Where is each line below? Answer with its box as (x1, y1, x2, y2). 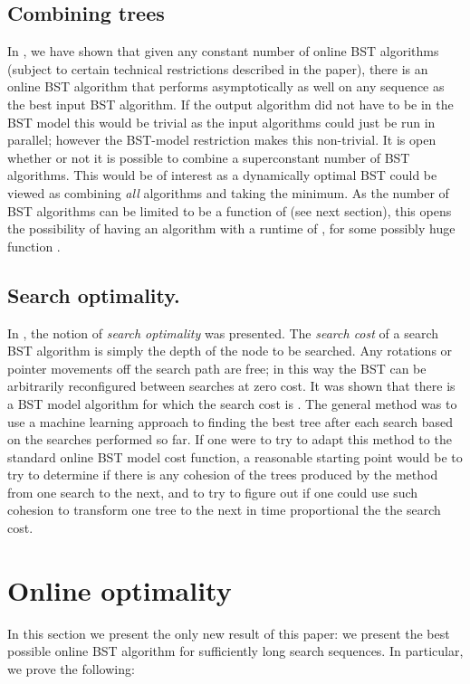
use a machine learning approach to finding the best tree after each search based (7, 412, 454, 431)
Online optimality (7, 571, 232, 608)
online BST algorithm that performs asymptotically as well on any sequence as (7, 77, 445, 96)
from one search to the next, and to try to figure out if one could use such (7, 482, 418, 501)
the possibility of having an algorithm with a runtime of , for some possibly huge (7, 219, 456, 238)
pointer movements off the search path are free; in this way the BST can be (7, 358, 427, 377)
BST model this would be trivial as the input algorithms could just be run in (7, 112, 436, 131)
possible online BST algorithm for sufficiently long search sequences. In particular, (7, 641, 464, 660)
